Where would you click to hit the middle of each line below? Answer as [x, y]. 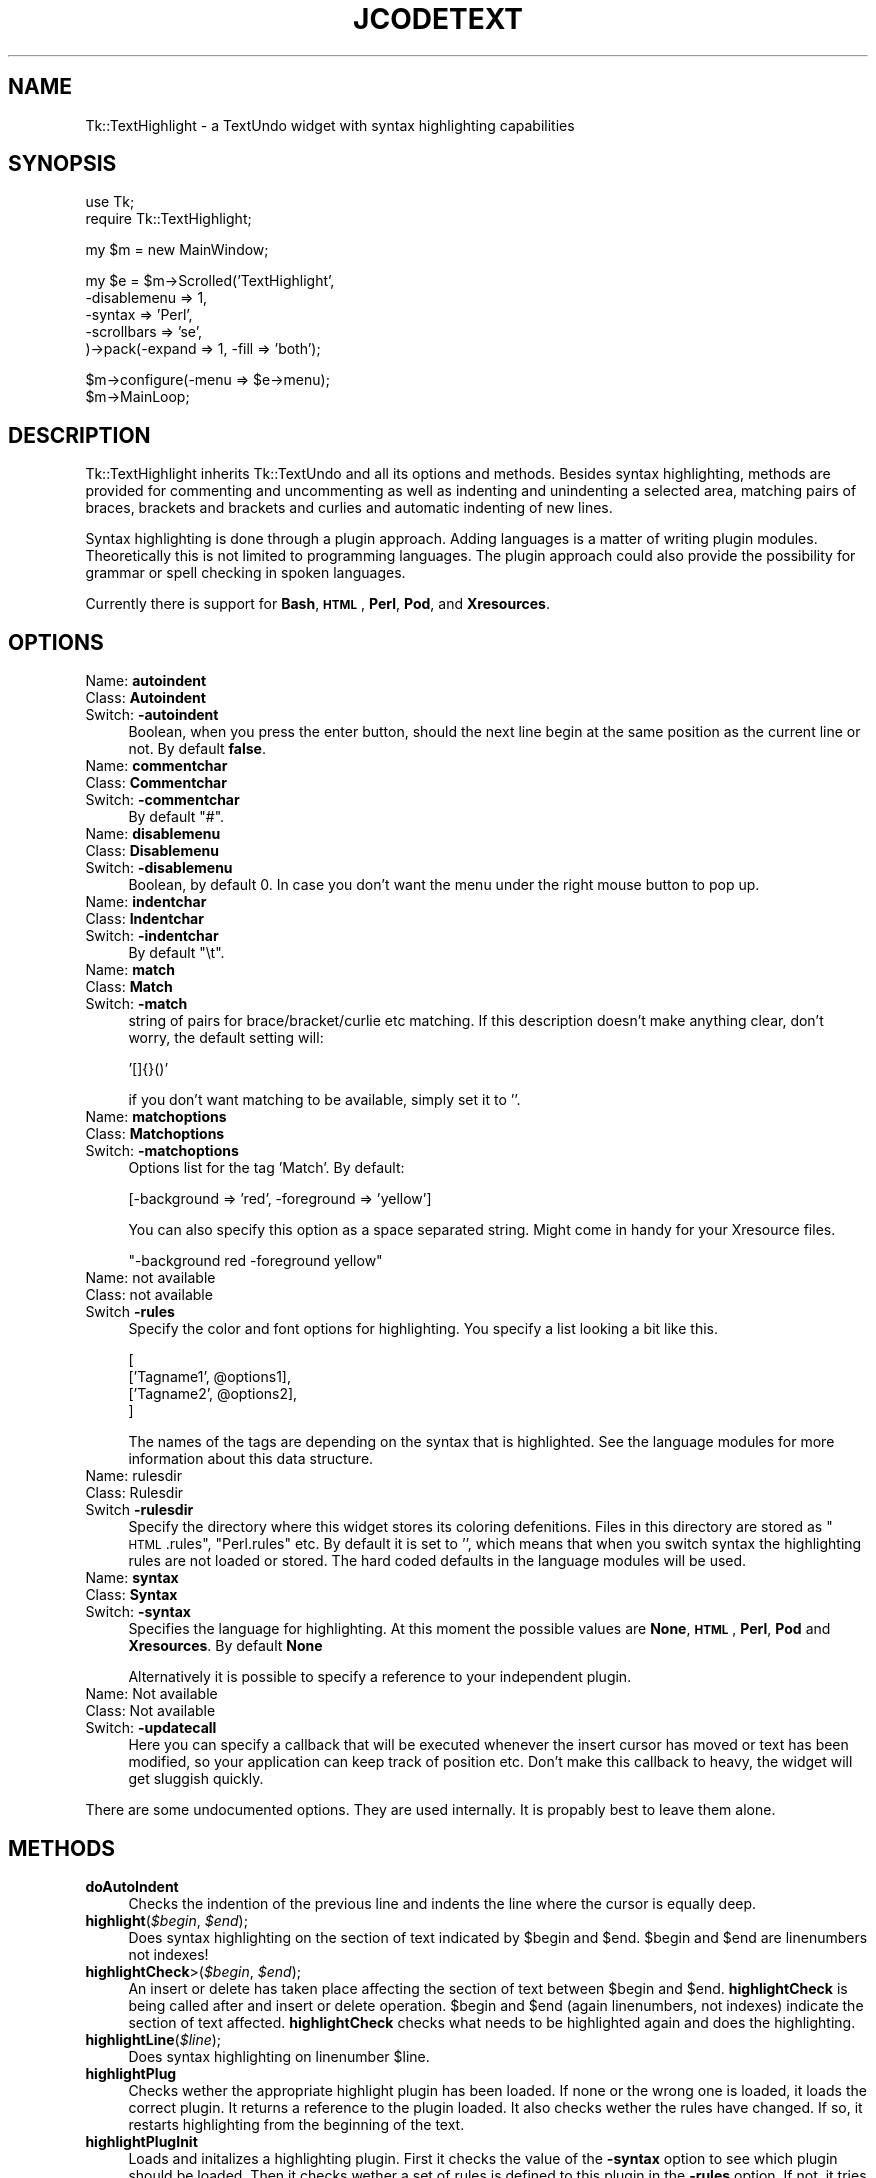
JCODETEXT [438, 19]
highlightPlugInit [141, 2141]
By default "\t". [176, 953]
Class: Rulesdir [134, 1493]
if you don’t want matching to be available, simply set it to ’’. [324, 1100]
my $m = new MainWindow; [177, 250]
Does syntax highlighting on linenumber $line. [279, 2056]
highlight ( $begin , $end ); [166, 1920]
